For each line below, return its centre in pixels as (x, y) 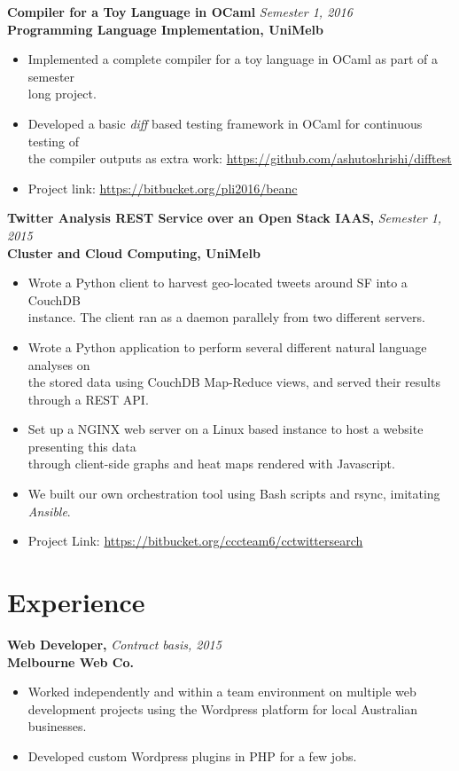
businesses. (57, 726)
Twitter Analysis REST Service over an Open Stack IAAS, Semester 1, (225, 218)
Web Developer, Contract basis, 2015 (114, 644)
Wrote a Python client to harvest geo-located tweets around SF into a (218, 283)
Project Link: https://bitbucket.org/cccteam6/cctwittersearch (195, 541)
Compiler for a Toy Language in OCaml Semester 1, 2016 (180, 12)
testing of (54, 141)
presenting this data (82, 446)
